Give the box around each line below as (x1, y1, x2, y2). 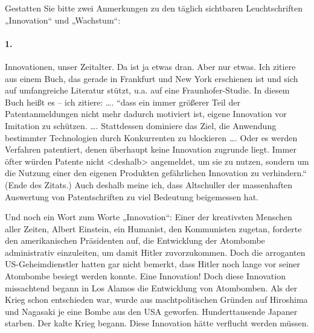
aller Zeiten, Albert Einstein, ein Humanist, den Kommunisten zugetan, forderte (5, 222, 302, 235)
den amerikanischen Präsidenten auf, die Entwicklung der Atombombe (5, 234, 265, 247)
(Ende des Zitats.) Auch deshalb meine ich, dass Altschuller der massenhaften (5, 178, 293, 191)
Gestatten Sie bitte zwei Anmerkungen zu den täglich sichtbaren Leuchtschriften (5, 2, 303, 14)
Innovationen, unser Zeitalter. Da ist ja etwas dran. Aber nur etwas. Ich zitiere (5, 60, 296, 72)
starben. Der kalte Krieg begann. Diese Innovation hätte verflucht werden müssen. (5, 317, 309, 329)
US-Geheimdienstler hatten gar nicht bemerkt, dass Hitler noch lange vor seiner (5, 258, 301, 270)
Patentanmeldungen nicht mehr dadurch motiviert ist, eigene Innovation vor (5, 107, 287, 120)
